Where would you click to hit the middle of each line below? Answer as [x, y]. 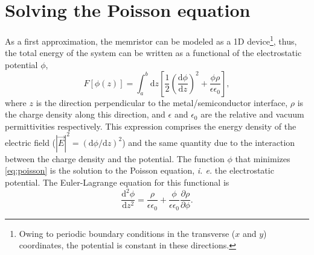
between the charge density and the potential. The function [115, 158]
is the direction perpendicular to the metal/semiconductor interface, [162, 102]
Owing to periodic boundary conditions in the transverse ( [127, 233]
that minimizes [263, 158]
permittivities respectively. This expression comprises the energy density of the [151, 126]
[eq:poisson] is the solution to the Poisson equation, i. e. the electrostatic [139, 170]
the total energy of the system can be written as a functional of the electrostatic [153, 53]
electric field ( [30, 142]
